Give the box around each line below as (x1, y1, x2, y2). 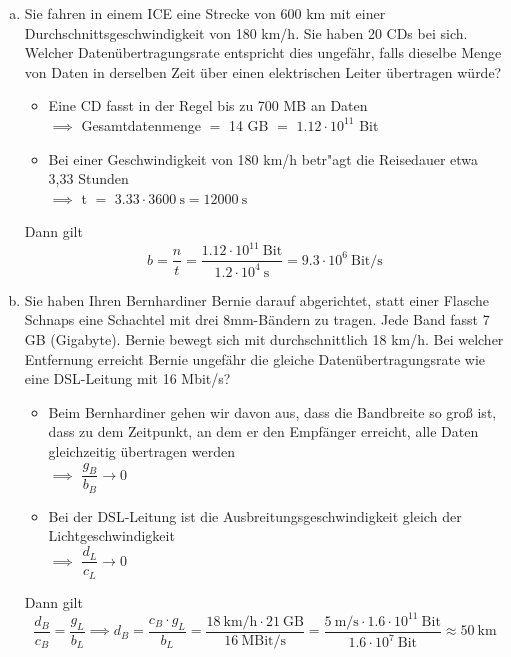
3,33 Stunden (48, 168, 129, 189)
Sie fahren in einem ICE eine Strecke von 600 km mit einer (24, 3, 386, 23)
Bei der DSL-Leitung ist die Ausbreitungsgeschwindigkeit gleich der (48, 505, 462, 526)
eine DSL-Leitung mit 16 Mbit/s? (24, 368, 231, 389)
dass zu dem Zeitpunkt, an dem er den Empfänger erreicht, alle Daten (48, 421, 479, 442)
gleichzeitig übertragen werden (48, 441, 235, 461)
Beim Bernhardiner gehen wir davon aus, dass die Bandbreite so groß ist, (48, 401, 497, 422)
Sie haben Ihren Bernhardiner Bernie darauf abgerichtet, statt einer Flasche (24, 289, 490, 310)
